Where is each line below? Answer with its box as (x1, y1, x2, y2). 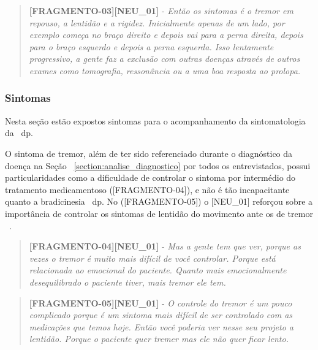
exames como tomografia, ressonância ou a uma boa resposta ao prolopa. (29, 64, 301, 77)
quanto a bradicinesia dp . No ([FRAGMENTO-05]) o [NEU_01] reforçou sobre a (5, 195, 313, 208)
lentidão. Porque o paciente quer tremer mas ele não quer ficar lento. (29, 332, 289, 345)
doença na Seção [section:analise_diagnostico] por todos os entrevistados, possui (5, 159, 311, 172)
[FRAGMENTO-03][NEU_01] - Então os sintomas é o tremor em (29, 4, 293, 17)
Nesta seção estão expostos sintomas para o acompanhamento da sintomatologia (5, 114, 306, 127)
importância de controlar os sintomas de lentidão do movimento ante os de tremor (5, 207, 313, 219)
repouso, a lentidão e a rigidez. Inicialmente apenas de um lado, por (29, 16, 285, 29)
